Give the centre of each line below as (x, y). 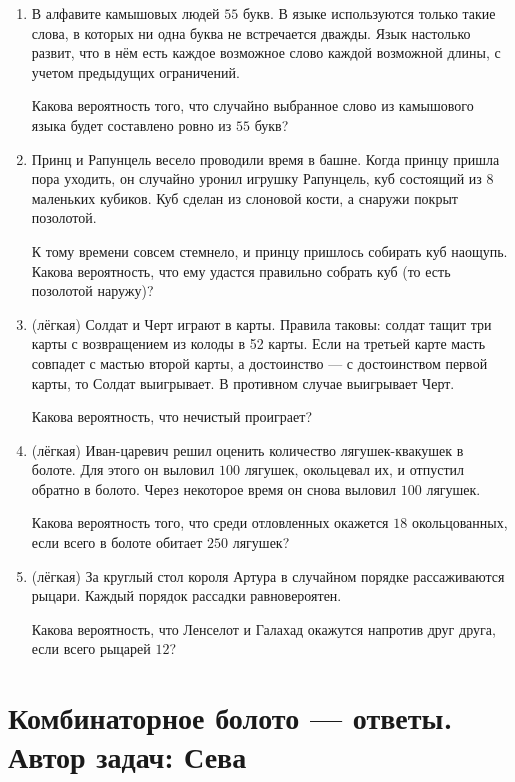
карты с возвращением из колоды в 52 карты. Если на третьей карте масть (258, 343)
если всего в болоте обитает (117, 542)
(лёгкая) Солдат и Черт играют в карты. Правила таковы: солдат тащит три (261, 323)
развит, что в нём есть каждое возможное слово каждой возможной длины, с (266, 52)
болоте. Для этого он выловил (123, 469)
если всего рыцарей (91, 648)
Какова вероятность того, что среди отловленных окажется (210, 522)
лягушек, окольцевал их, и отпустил (354, 469)
